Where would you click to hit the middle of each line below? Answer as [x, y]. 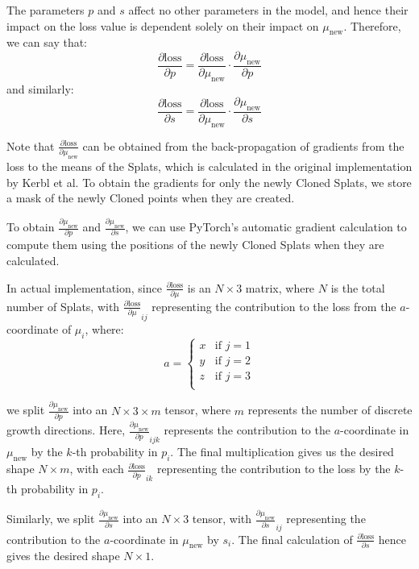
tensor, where [198, 410]
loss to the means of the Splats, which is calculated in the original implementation [209, 166]
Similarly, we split [51, 519]
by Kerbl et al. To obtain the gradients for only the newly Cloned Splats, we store [209, 182]
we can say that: [47, 42]
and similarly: [40, 88]
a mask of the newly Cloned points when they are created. [151, 198]
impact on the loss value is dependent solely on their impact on [163, 25]
